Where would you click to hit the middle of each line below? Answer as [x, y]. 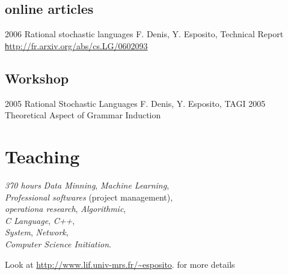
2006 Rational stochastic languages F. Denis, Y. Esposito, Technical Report [144, 34]
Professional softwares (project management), [89, 197]
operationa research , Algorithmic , [66, 209]
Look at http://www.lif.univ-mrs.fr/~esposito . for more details [120, 264]
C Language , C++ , [40, 220]
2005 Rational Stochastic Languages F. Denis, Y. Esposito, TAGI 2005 [135, 103]
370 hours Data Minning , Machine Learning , [87, 185]
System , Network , [37, 232]
